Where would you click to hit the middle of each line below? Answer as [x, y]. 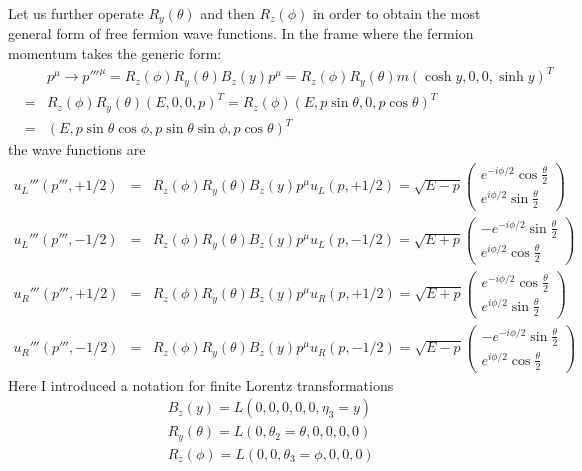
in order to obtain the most [396, 13]
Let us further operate [76, 13]
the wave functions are [77, 149]
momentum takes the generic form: [115, 53]
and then [227, 13]
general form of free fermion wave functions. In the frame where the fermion [241, 33]
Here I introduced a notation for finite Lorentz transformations [201, 384]
